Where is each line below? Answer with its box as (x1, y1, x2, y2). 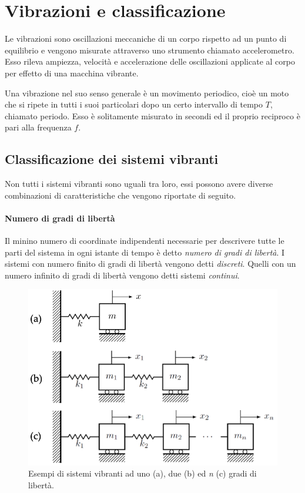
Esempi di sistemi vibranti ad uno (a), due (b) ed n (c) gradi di (28, 467, 257, 479)
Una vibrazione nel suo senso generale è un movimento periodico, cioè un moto (5, 86, 289, 99)
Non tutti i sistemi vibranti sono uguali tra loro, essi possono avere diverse (5, 177, 273, 190)
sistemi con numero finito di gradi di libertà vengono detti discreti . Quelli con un (5, 257, 296, 270)
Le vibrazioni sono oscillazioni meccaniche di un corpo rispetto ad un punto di (5, 32, 287, 45)
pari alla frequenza (5, 121, 72, 133)
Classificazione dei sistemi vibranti (5, 150, 219, 168)
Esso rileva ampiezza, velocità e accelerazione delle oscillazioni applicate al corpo (5, 55, 295, 68)
